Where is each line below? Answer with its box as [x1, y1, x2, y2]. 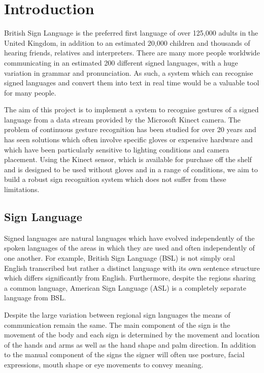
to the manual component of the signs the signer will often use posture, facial [4, 349, 245, 360]
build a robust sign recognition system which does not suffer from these [4, 174, 226, 184]
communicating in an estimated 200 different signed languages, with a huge [4, 57, 238, 68]
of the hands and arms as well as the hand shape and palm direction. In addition [4, 339, 256, 350]
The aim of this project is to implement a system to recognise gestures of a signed [4, 104, 259, 115]
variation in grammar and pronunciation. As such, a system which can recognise [4, 67, 253, 78]
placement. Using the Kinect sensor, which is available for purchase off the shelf [4, 154, 252, 165]
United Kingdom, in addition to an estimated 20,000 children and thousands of [4, 37, 250, 48]
